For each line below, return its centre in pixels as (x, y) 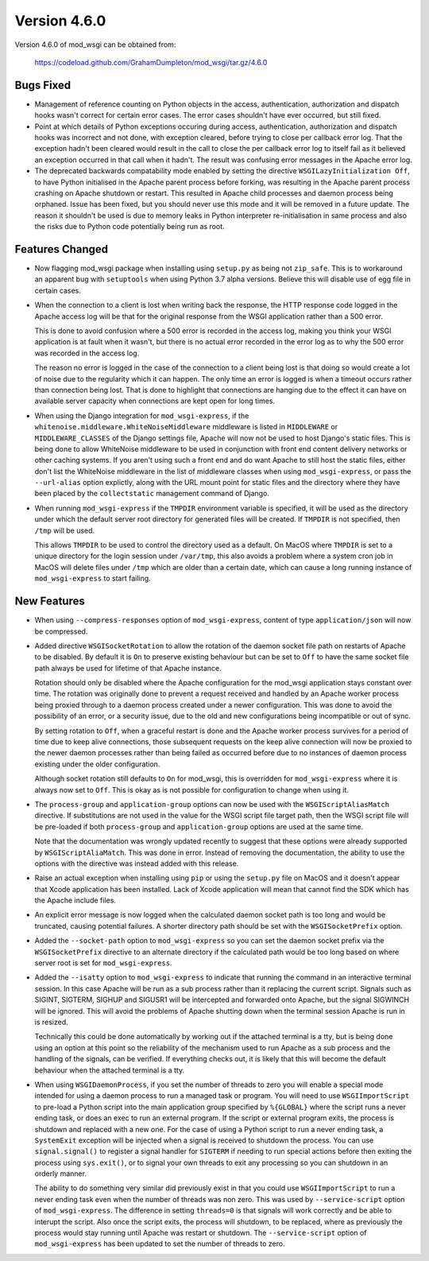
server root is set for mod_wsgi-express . (103, 963)
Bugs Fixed (43, 85)
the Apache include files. (75, 900)
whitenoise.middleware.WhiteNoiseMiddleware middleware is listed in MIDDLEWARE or (186, 427)
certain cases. (58, 290)
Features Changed (62, 249)
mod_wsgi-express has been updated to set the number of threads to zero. (160, 1244)
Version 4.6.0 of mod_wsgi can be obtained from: (95, 45)
